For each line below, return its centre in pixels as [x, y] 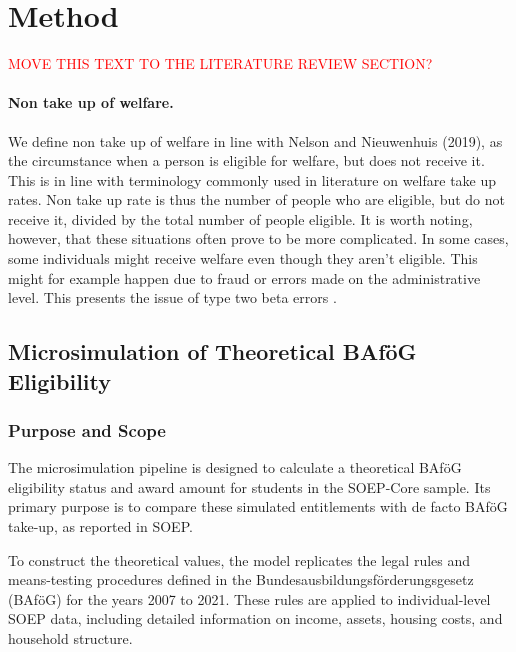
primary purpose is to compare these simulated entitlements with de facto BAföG [258, 506]
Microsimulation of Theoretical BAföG [212, 351]
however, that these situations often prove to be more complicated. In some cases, [258, 238]
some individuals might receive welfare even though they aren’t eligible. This [243, 258]
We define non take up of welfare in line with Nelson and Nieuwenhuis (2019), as [255, 140]
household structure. [70, 638]
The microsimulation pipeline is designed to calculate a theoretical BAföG [235, 467]
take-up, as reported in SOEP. [100, 526]
